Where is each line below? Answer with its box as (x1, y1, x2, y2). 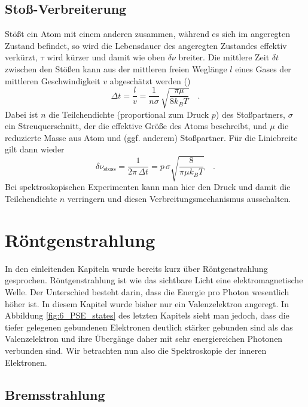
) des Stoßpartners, (215, 108, 285, 120)
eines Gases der (235, 62, 291, 75)
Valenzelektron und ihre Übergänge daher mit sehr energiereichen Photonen (5, 332, 283, 345)
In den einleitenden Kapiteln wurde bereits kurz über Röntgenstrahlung (5, 262, 268, 274)
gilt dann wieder (5, 143, 65, 155)
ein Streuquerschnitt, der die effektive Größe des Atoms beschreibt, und (5, 120, 267, 132)
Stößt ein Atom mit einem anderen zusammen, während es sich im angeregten (5, 27, 291, 40)
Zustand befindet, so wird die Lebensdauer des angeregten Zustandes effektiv (5, 39, 287, 51)
